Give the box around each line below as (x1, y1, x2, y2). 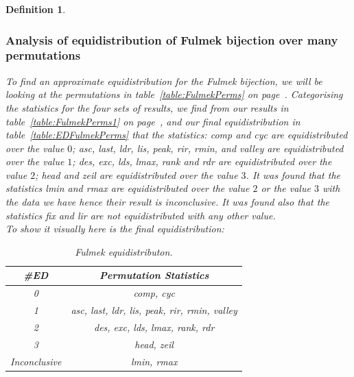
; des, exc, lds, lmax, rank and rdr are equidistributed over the (72, 154, 332, 169)
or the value (261, 181, 311, 195)
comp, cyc (133, 286, 175, 300)
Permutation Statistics (99, 268, 209, 282)
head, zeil (134, 337, 174, 351)
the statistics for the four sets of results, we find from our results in (5, 100, 289, 114)
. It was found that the (246, 167, 341, 182)
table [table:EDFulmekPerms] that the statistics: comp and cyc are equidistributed (5, 127, 348, 142)
